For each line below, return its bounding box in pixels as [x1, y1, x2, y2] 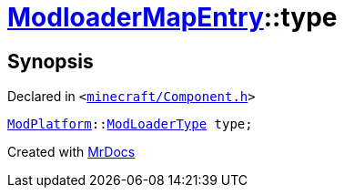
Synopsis [7, 49, 94, 73]
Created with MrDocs [7, 144, 136, 160]
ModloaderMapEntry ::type [7, 2, 338, 33]
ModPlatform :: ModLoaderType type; [7, 117, 253, 132]
